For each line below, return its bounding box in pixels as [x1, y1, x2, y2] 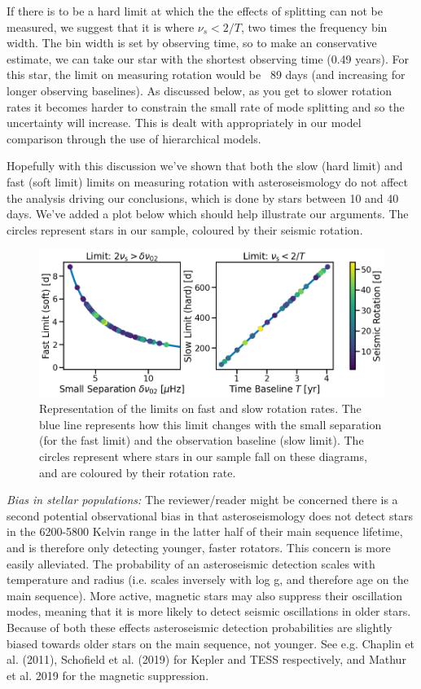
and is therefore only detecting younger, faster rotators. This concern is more [7, 539, 391, 556]
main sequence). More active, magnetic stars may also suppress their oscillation [7, 586, 403, 603]
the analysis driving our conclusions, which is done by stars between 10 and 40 [7, 189, 399, 206]
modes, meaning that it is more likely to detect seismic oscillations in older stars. [7, 603, 411, 620]
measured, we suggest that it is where [7, 18, 195, 35]
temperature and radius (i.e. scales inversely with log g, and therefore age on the [7, 571, 409, 588]
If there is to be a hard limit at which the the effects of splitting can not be [7, 2, 383, 19]
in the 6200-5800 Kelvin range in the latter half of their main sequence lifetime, [7, 523, 403, 540]
